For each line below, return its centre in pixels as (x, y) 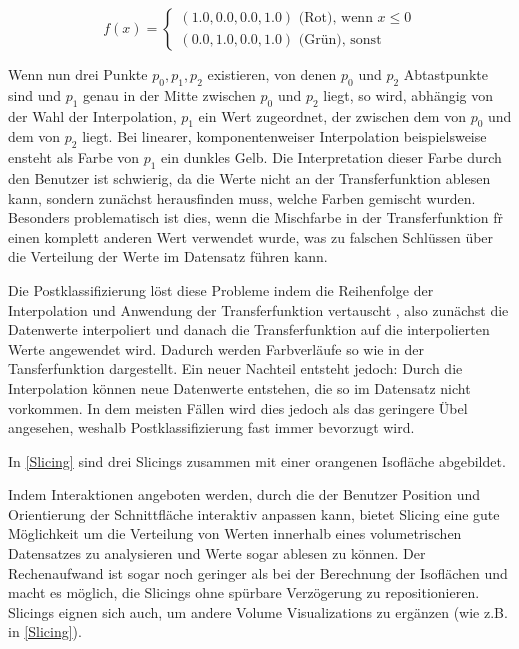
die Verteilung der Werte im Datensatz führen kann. (168, 256)
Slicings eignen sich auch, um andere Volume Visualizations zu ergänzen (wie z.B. (258, 611)
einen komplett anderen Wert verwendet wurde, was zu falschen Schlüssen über (251, 236)
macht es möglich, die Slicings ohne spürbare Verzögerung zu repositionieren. (244, 592)
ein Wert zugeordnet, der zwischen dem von (332, 115)
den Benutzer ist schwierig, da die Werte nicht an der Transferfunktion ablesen (249, 177)
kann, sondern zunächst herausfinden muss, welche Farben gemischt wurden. (242, 197)
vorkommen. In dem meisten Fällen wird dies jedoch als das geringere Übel (238, 407)
